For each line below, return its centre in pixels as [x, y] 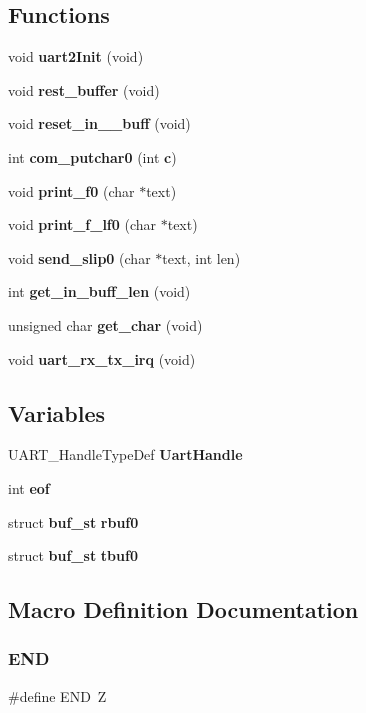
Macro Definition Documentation [183, 609]
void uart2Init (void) [76, 56]
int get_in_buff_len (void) [99, 291]
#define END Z [57, 695]
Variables [57, 412]
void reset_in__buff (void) [99, 123]
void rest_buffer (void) [84, 89]
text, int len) [201, 257]
